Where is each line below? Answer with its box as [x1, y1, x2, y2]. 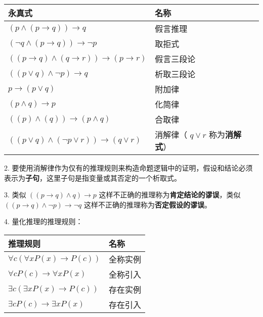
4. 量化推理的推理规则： [4, 216, 83, 227]
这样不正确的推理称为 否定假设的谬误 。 [83, 199, 211, 209]
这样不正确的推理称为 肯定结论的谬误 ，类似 [99, 189, 241, 200]
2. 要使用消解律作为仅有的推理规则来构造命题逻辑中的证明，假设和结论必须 [4, 163, 253, 173]
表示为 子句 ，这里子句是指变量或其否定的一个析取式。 [4, 172, 181, 183]
